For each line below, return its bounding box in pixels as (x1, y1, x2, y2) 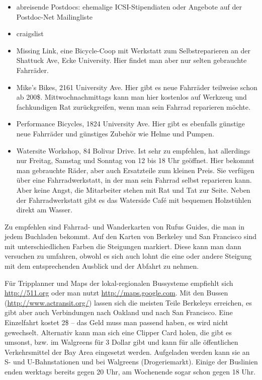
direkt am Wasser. (16, 204, 72, 215)
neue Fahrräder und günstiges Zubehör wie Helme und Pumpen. (16, 128, 214, 138)
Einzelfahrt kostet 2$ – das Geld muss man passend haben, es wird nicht (5, 317, 228, 328)
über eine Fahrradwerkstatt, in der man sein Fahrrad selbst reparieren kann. (16, 175, 252, 185)
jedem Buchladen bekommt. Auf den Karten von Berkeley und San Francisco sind (5, 231, 256, 242)
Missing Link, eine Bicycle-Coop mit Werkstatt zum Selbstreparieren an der (16, 45, 251, 55)
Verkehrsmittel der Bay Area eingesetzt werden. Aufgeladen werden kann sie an (5, 346, 250, 357)
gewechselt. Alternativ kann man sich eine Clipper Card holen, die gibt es (5, 327, 232, 337)
